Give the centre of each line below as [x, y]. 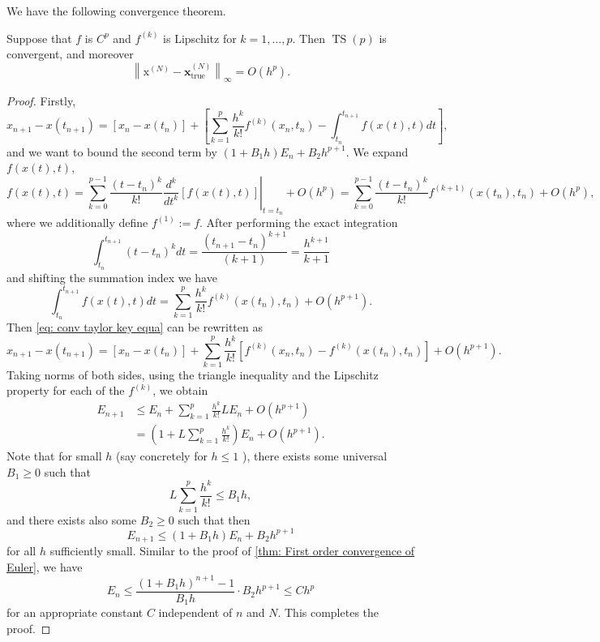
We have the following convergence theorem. [116, 11]
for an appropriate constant [75, 612]
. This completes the [328, 612]
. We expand [377, 151]
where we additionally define [77, 222]
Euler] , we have [45, 566]
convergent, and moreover [70, 54]
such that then [214, 519]
